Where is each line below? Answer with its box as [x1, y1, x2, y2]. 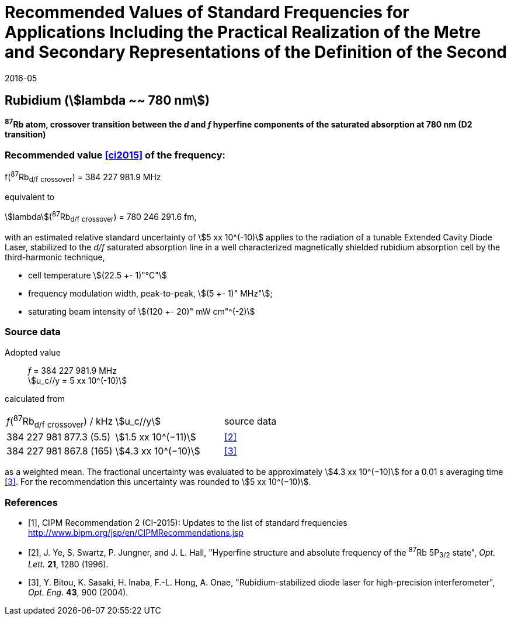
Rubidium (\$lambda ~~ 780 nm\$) [5, 93, 210, 108]
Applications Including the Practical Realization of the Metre [5, 22, 481, 42]
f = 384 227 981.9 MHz [28, 365, 117, 376]
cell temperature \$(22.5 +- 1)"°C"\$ [28, 270, 167, 280]
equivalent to [5, 192, 55, 202]
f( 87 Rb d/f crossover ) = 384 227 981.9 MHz [5, 170, 161, 184]
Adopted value [5, 347, 61, 357]
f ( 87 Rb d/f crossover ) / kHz [6, 413, 113, 429]
